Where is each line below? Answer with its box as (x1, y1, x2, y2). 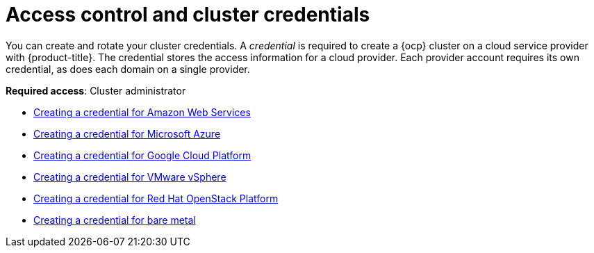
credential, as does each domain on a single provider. (6, 63, 250, 75)
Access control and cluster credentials (6, 3, 370, 26)
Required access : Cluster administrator (6, 84, 186, 97)
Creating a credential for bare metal (33, 213, 196, 226)
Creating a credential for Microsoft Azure (33, 127, 221, 140)
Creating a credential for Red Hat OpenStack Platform (33, 192, 279, 204)
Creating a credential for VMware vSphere (33, 170, 226, 183)
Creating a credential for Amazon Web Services (33, 106, 251, 118)
